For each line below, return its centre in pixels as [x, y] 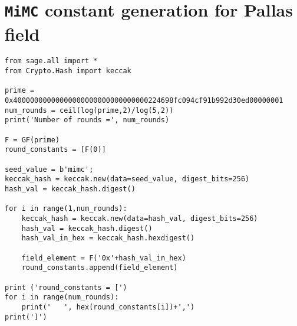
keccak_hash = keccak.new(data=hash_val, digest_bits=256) [140, 218]
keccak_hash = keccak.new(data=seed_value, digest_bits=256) [127, 179]
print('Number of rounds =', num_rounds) [87, 120]
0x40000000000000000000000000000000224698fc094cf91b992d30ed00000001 [144, 101]
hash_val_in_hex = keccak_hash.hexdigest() [108, 238]
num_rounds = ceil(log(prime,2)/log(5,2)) [89, 110]
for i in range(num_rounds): [62, 297]
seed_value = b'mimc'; [49, 169]
